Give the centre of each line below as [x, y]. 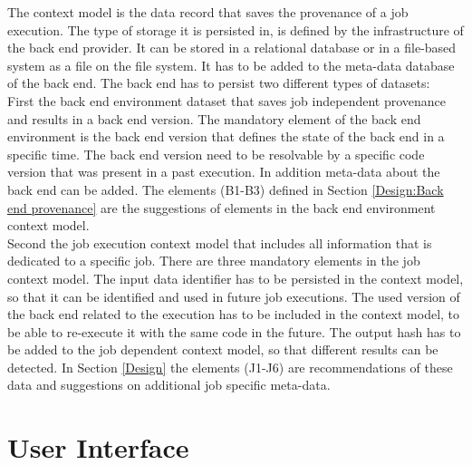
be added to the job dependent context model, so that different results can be [223, 349]
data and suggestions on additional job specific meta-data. [169, 385]
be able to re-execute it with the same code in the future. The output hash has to [234, 331]
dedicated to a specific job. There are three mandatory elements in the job [214, 261]
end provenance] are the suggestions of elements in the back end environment [222, 207]
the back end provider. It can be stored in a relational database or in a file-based [232, 48]
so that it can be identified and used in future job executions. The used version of [234, 296]
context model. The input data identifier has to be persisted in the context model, [236, 278]
